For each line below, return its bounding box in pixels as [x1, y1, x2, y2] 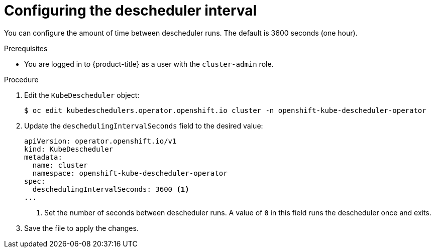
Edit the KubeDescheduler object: [24, 90, 140, 99]
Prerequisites [4, 44, 48, 53]
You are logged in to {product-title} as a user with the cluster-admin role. [24, 59, 274, 68]
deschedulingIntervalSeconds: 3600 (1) [32, 185, 189, 193]
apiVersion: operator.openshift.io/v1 [24, 137, 177, 145]
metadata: [24, 153, 62, 161]
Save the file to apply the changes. [24, 223, 139, 232]
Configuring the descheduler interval [4, 2, 257, 19]
